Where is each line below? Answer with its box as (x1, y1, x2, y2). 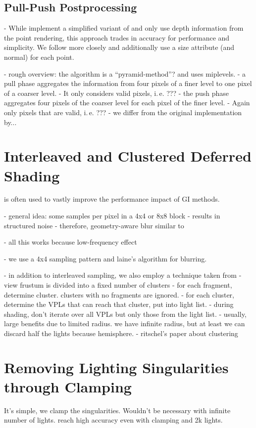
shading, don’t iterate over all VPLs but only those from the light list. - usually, (4, 308, 247, 319)
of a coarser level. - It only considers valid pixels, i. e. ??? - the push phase (4, 87, 229, 98)
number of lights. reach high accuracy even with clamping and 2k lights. (4, 415, 223, 425)
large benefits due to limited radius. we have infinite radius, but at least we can (4, 318, 245, 329)
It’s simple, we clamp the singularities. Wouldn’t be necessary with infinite (4, 405, 231, 415)
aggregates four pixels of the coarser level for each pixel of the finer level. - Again (4, 97, 250, 108)
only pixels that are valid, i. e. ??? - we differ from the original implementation (4, 107, 242, 117)
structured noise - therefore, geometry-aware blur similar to (4, 220, 184, 230)
